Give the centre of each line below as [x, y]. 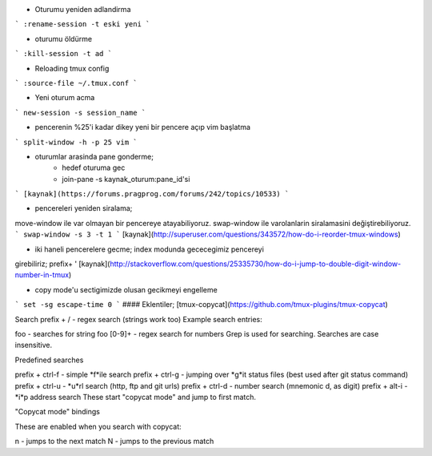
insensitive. [34, 345]
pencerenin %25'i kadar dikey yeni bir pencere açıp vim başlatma [143, 127]
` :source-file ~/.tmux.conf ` [76, 83]
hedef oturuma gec [94, 167]
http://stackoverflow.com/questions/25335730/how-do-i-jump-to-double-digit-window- [255, 264]
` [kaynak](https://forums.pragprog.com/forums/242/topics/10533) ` [152, 194]
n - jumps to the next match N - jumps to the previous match [114, 442]
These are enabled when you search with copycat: [98, 426]
